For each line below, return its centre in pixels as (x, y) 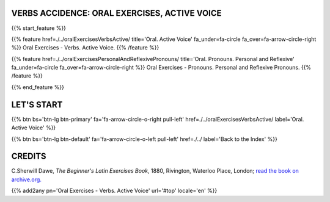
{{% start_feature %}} (39, 28)
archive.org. (27, 179)
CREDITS (29, 157)
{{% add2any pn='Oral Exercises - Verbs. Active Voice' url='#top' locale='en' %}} (114, 191)
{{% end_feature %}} (38, 87)
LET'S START (37, 105)
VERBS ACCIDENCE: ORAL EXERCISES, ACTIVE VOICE (116, 13)
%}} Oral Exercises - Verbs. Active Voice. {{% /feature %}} (85, 48)
